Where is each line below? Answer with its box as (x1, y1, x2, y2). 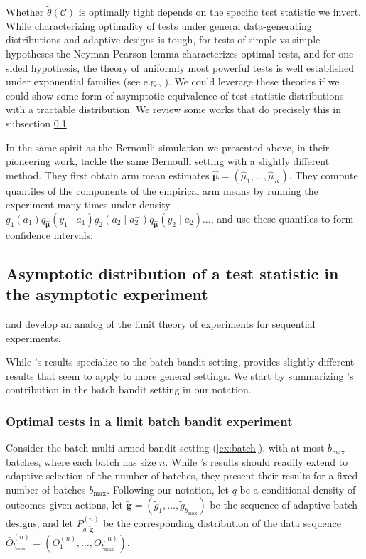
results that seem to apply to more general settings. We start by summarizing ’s (6, 368, 354, 383)
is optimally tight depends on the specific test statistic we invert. (78, 4, 362, 19)
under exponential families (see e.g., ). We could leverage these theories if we (6, 74, 340, 89)
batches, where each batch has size (6, 454, 156, 469)
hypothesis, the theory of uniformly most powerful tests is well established (31, 60, 355, 75)
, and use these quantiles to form (210, 211, 354, 225)
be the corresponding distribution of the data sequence (103, 516, 342, 531)
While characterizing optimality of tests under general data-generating (6, 18, 312, 33)
